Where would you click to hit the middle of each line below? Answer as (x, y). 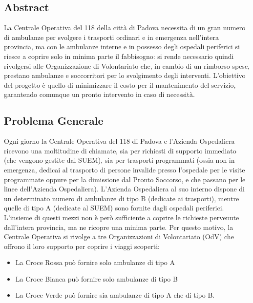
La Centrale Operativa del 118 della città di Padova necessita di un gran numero (125, 28)
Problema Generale (54, 121)
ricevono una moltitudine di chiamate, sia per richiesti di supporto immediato (120, 150)
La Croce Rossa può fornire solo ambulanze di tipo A (95, 262)
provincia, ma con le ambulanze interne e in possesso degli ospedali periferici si (122, 47)
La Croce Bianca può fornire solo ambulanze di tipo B (96, 278)
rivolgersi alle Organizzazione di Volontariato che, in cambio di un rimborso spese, (127, 66)
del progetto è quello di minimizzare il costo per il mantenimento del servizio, (120, 85)
